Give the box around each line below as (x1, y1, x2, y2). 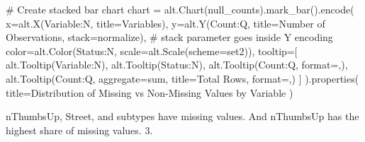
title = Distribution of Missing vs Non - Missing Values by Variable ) (6, 85, 293, 100)
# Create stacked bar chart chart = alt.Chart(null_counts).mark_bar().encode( (6, 2, 354, 16)
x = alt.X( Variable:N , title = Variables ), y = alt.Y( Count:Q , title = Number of (6, 16, 325, 30)
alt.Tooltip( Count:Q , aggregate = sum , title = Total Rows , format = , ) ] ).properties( (6, 71, 359, 85)
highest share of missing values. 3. (6, 122, 153, 137)
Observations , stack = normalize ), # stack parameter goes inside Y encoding (6, 30, 333, 45)
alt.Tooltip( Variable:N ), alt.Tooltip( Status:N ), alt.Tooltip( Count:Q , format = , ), (6, 57, 348, 72)
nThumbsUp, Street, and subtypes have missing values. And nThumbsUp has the (6, 109, 359, 124)
